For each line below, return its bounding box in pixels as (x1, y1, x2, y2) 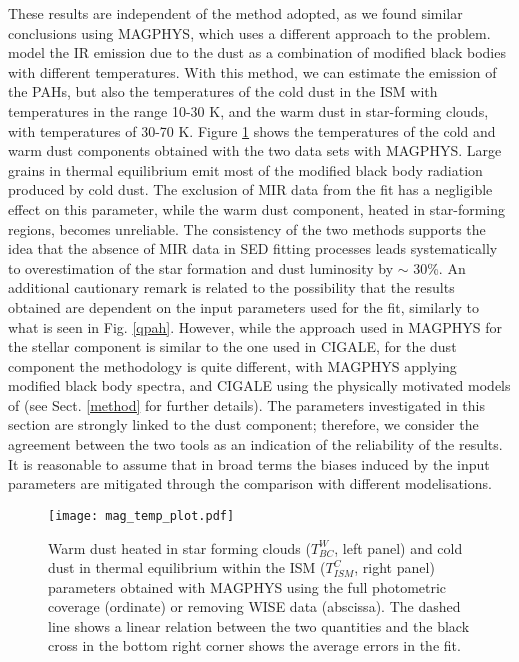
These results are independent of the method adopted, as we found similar (8, 3, 463, 23)
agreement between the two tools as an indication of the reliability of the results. (8, 434, 503, 455)
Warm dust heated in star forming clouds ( (48, 537, 311, 558)
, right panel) (354, 557, 435, 578)
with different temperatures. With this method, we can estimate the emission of (8, 61, 497, 82)
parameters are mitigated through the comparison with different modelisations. (8, 473, 492, 494)
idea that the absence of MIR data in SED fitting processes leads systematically (8, 238, 498, 259)
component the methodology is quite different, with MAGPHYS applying (8, 355, 457, 376)
